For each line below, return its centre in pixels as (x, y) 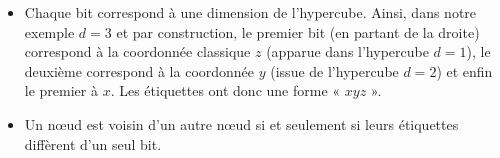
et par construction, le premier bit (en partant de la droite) (298, 31)
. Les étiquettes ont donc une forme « (225, 90)
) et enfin (464, 70)
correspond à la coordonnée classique (137, 51)
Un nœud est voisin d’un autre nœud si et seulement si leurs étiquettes (241, 123)
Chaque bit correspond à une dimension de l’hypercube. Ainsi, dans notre (250, 12)
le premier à (61, 90)
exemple (49, 31)
